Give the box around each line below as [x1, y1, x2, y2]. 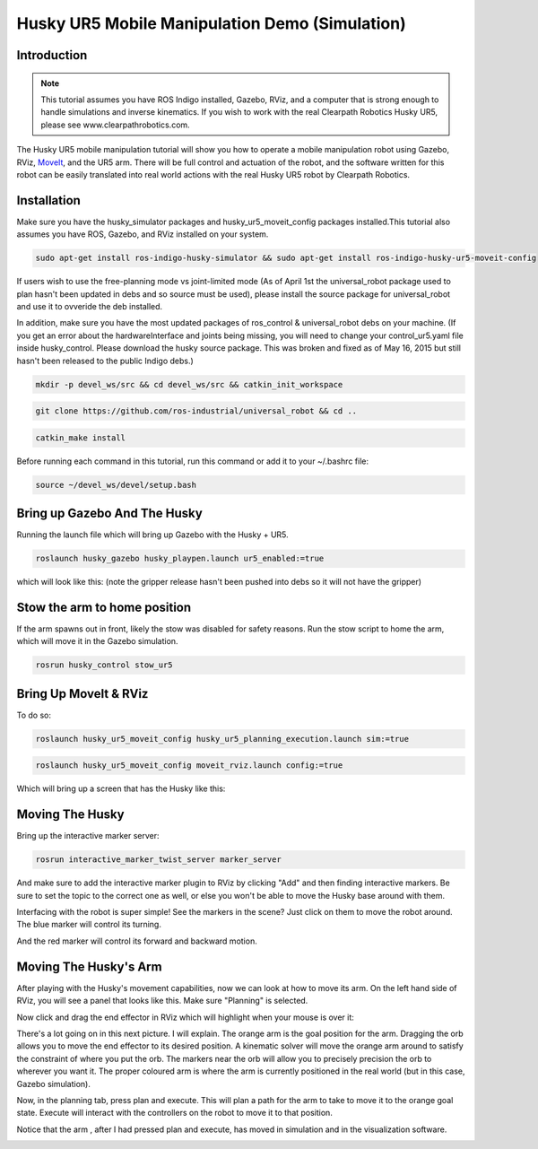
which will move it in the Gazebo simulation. [16, 636, 178, 647]
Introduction [16, 48, 88, 63]
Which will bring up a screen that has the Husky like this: [16, 783, 226, 794]
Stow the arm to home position [16, 599, 192, 614]
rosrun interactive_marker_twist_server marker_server [35, 855, 282, 865]
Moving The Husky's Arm [16, 959, 162, 974]
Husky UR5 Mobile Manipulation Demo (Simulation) [16, 13, 407, 33]
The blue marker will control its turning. [16, 919, 161, 930]
